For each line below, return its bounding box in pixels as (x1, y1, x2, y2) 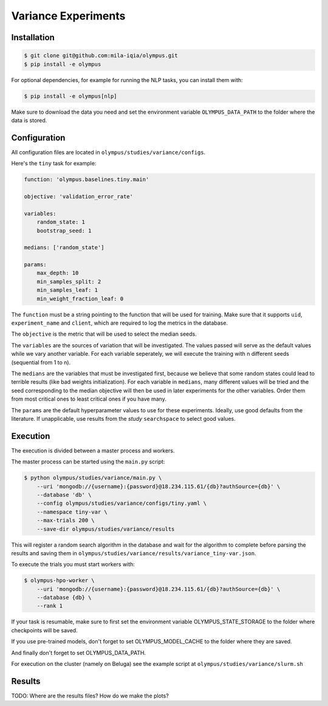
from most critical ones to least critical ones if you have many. (11, 395, 166, 403)
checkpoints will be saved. (11, 626, 78, 634)
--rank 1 (36, 603, 63, 609)
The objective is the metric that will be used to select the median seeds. (11, 330, 197, 337)
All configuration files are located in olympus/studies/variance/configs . (11, 148, 206, 156)
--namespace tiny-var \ (36, 508, 108, 515)
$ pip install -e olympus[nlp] (24, 92, 118, 100)
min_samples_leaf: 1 (36, 286, 98, 294)
